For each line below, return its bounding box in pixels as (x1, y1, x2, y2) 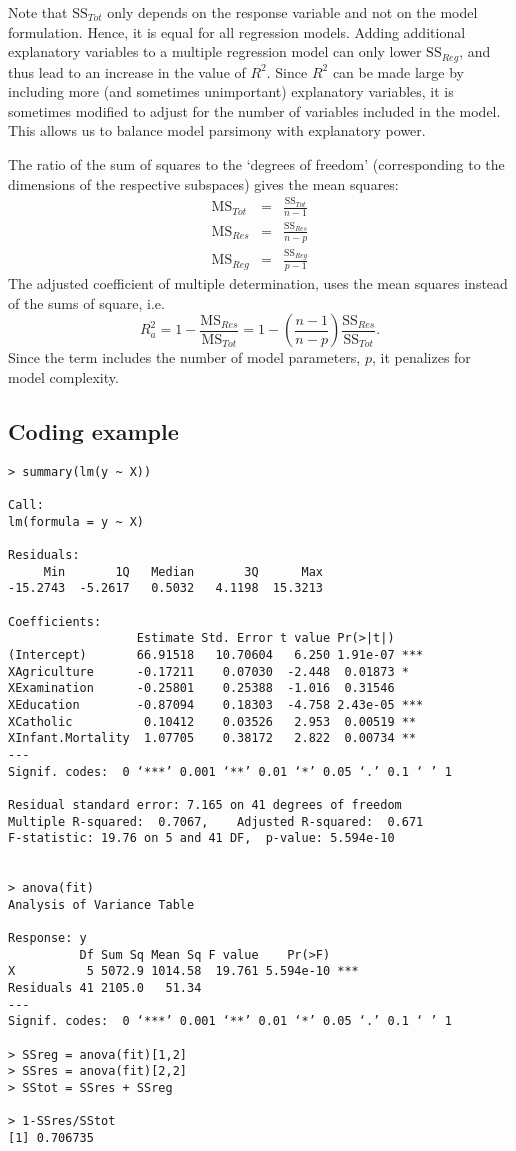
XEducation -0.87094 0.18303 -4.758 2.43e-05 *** (8, 697, 424, 712)
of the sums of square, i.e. (8, 292, 165, 313)
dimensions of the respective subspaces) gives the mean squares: (8, 173, 399, 194)
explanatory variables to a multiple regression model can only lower (8, 41, 422, 62)
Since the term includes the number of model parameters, (8, 347, 361, 368)
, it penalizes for (371, 347, 471, 368)
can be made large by (332, 61, 464, 82)
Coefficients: (8, 614, 102, 629)
